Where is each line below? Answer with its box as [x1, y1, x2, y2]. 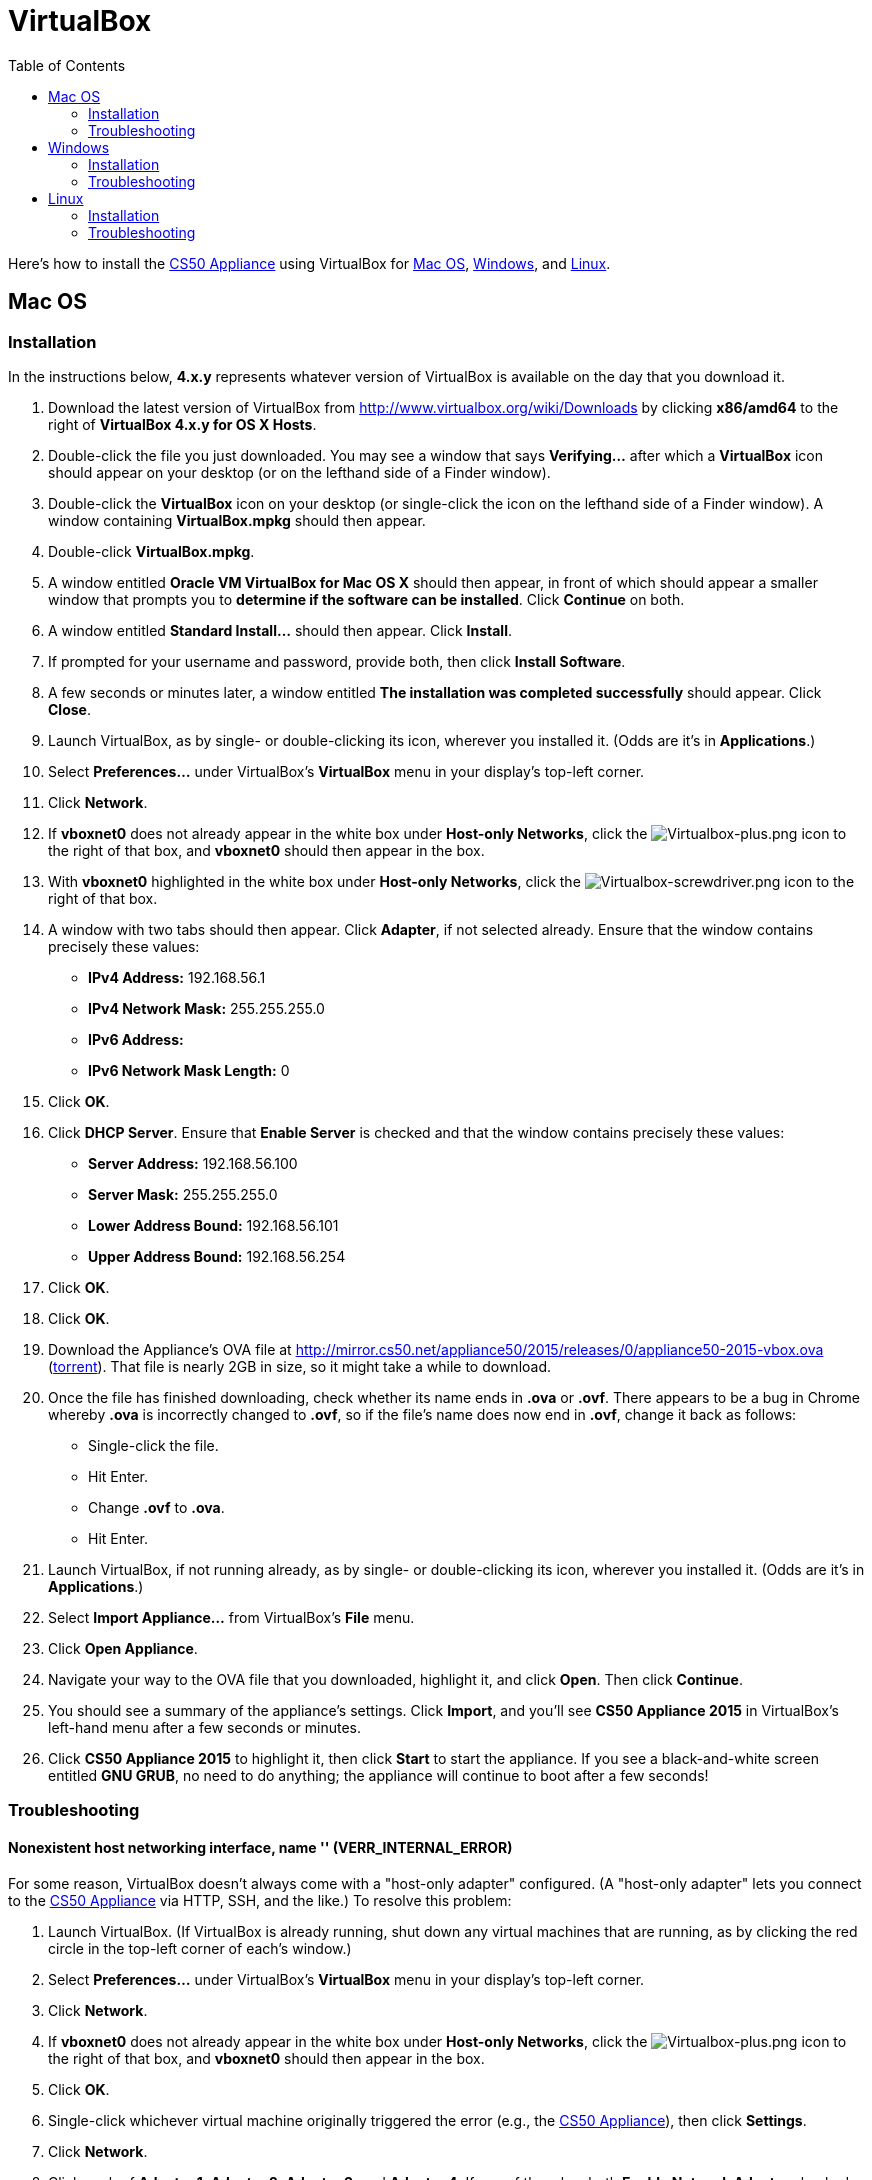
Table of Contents [8, 56, 126, 74]
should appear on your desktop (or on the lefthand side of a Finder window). [48, 463, 551, 481]
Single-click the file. [88, 1436, 219, 1454]
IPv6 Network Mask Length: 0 [88, 1061, 290, 1079]
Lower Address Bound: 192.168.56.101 [88, 1216, 339, 1234]
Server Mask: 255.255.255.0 [88, 1185, 278, 1203]
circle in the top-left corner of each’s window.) [48, 1939, 352, 1957]
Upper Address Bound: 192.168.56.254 [88, 1247, 346, 1265]
